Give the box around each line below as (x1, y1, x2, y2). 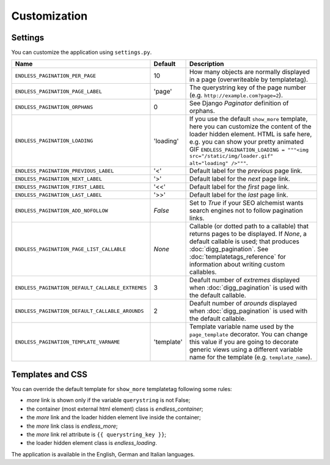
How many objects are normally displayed (189, 68, 310, 76)
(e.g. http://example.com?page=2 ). (189, 91, 284, 100)
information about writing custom (189, 260, 285, 269)
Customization (11, 9, 88, 23)
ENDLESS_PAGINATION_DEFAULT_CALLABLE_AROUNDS (15, 307, 144, 314)
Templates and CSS (11, 369, 88, 379)
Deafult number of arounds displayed (189, 299, 297, 308)
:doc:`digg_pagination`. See (189, 245, 269, 254)
